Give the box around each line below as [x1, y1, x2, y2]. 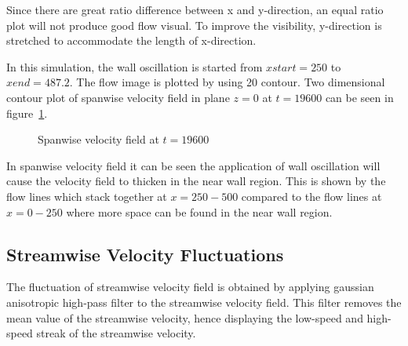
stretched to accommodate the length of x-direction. [6, 32, 257, 49]
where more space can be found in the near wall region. [66, 203, 333, 220]
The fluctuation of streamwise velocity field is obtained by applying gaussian [6, 279, 374, 295]
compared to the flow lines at [241, 188, 382, 204]
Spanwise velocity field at [38, 131, 159, 148]
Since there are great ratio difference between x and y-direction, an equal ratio [6, 2, 384, 17]
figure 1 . [6, 104, 48, 121]
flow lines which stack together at [6, 188, 167, 204]
